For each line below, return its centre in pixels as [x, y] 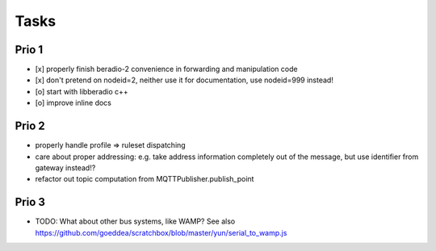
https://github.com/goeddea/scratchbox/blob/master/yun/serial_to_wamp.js [161, 232]
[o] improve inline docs [73, 103]
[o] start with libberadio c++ [82, 91]
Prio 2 [30, 126]
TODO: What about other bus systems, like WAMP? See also [135, 221]
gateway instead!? [65, 167]
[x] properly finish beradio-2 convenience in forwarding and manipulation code [166, 69]
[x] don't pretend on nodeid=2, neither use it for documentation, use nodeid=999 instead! [184, 80]
